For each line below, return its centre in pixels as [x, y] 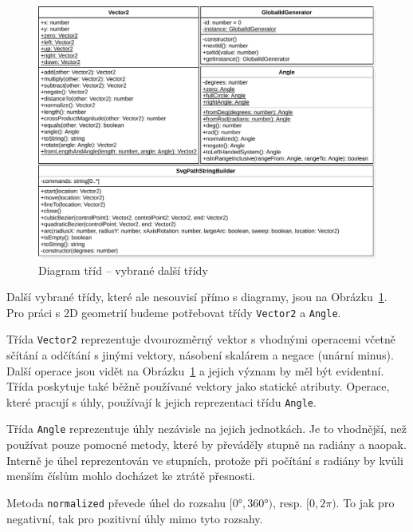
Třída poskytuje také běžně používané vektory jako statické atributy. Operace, [198, 386]
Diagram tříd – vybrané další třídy [123, 270]
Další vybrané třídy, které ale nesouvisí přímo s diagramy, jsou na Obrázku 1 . [197, 297]
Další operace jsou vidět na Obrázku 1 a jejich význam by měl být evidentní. [195, 370]
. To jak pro [365, 502]
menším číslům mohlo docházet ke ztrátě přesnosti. [131, 476]
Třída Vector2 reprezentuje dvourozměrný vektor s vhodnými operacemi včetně [201, 339]
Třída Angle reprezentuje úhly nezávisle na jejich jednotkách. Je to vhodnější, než [206, 429]
